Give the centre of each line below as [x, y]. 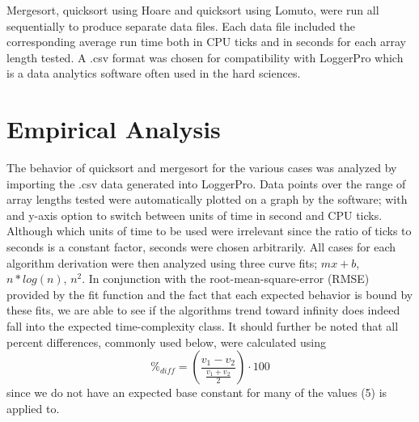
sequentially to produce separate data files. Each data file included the [181, 25]
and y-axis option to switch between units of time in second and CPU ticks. [195, 215]
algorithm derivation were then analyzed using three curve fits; [162, 262]
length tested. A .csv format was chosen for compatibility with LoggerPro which [205, 57]
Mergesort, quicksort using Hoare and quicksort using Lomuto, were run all [193, 10]
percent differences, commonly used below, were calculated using [167, 342]
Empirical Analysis [114, 129]
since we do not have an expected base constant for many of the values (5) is [197, 392]
